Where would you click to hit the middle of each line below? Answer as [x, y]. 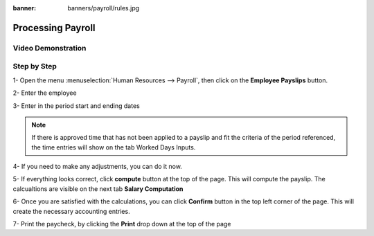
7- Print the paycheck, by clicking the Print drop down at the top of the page [122, 224]
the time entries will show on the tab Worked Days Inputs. [114, 147]
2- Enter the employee [45, 93]
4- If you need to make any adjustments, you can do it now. [98, 167]
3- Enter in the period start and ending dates [76, 106]
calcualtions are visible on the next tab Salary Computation [98, 189]
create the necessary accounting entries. [72, 211]
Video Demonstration [50, 48]
